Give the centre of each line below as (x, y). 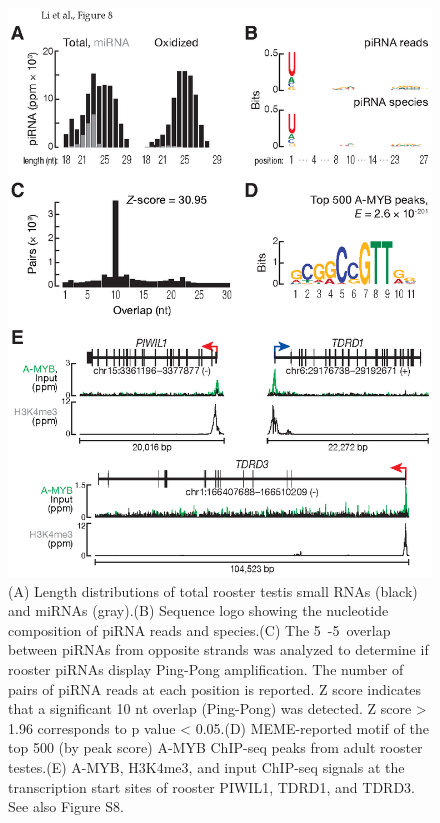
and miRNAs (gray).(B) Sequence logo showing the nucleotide (198, 610)
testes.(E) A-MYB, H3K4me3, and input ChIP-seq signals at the (206, 766)
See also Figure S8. (66, 806)
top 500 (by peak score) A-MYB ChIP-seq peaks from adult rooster (215, 747)
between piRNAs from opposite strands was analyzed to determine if (218, 649)
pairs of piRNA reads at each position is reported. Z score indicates (215, 688)
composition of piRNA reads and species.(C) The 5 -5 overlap (199, 629)
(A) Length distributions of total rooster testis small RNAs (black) (213, 590)
